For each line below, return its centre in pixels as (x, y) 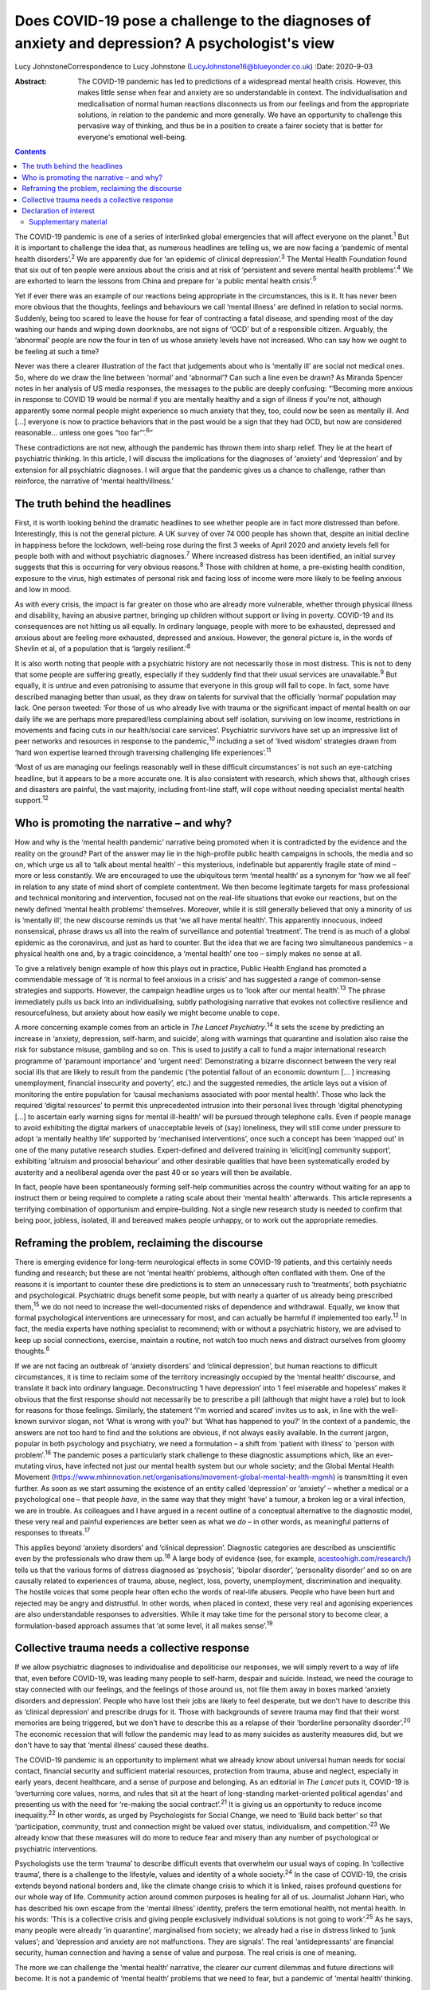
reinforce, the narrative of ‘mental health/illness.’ (94, 481)
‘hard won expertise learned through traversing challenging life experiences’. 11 (143, 752)
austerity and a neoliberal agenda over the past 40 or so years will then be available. (153, 1172)
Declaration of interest (59, 211)
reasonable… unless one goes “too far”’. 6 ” (84, 432)
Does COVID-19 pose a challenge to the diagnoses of (193, 21)
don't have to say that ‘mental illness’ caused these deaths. (112, 1745)
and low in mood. (43, 590)
